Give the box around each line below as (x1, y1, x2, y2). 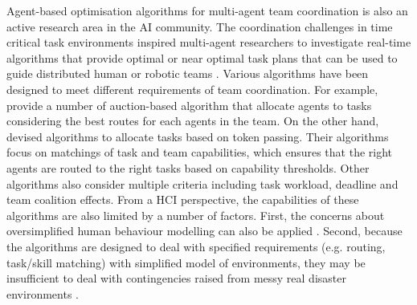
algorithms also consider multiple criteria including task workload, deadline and (6, 175, 399, 192)
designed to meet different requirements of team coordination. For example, (6, 80, 378, 97)
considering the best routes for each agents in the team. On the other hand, (6, 112, 379, 129)
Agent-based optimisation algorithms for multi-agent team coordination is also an (6, 2, 408, 18)
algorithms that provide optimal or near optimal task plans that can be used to (6, 49, 398, 66)
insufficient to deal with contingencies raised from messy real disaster (6, 270, 346, 287)
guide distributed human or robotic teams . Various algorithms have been (6, 65, 369, 82)
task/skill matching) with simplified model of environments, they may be (6, 254, 366, 270)
